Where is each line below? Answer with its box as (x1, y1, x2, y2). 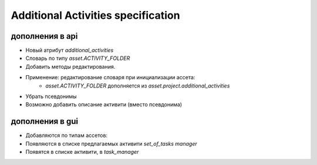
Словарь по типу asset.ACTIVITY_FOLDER (25, 55, 130, 62)
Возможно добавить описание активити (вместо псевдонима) (25, 101, 182, 108)
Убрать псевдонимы (25, 93, 77, 100)
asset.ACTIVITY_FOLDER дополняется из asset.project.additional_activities (45, 82, 230, 89)
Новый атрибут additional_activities (25, 47, 114, 54)
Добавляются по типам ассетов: (25, 132, 108, 139)
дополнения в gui (11, 116, 79, 126)
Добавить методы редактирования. (25, 63, 116, 70)
